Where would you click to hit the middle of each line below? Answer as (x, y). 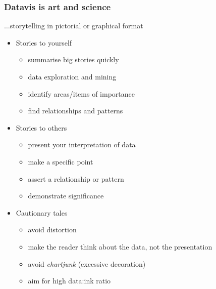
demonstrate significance (66, 196)
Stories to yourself (44, 42)
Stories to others (41, 127)
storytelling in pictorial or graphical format (76, 26)
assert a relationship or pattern (76, 178)
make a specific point (61, 161)
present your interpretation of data (82, 144)
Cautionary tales (42, 212)
